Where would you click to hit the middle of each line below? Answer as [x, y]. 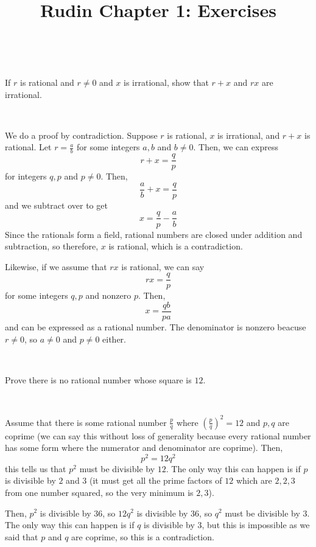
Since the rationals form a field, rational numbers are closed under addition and [154, 234]
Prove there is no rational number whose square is [98, 379]
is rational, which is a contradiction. [176, 246]
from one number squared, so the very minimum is [99, 492]
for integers [26, 176]
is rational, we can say [163, 266]
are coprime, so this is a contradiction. [143, 536]
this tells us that [36, 468]
